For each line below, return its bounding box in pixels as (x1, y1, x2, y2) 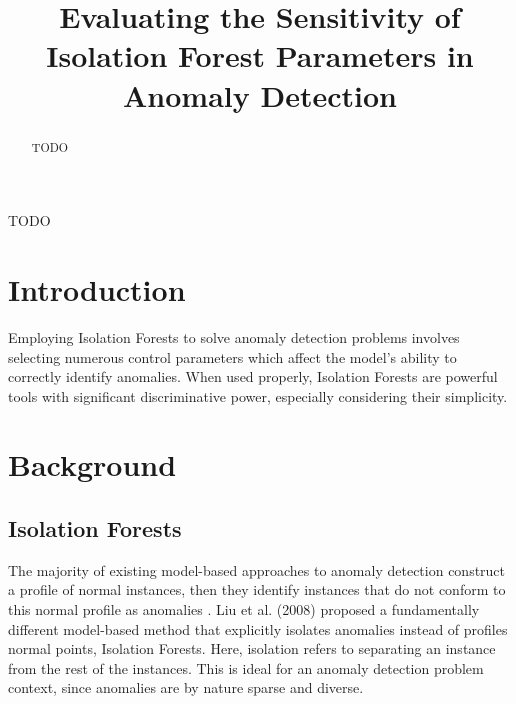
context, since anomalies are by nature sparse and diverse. (8, 677, 364, 698)
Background (8, 444, 177, 485)
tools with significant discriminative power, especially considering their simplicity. (8, 385, 508, 406)
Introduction (8, 268, 186, 309)
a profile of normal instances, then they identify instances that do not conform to (8, 579, 506, 600)
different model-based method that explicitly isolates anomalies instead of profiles (8, 618, 508, 639)
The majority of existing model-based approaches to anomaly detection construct (8, 559, 506, 580)
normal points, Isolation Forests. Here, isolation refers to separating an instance (8, 638, 496, 659)
